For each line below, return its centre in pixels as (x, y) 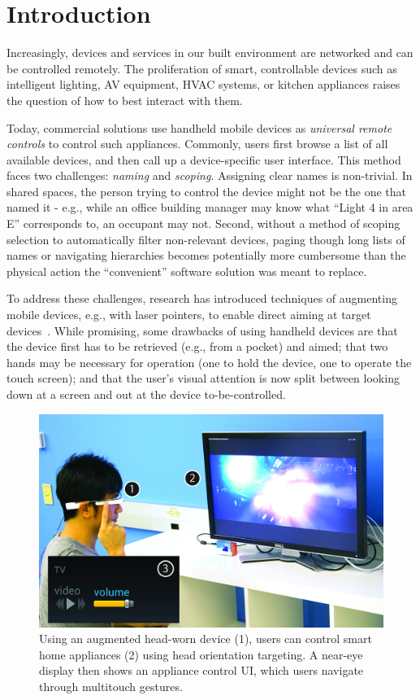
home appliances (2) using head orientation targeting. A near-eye (201, 654)
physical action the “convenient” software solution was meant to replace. (187, 271)
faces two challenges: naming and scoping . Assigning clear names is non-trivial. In (210, 175)
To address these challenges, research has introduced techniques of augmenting (202, 298)
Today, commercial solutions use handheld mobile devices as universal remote (199, 127)
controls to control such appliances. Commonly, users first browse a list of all (197, 144)
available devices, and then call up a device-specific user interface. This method (204, 159)
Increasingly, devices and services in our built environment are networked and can (210, 52)
